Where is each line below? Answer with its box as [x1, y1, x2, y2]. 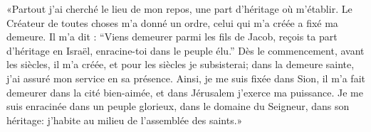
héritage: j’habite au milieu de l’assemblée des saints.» [6, 112, 243, 127]
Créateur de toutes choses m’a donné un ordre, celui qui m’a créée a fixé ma [6, 15, 338, 30]
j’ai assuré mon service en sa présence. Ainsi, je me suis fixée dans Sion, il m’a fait [6, 70, 365, 85]
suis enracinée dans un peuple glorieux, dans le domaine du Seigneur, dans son [6, 99, 350, 114]
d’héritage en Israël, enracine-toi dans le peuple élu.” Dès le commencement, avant [6, 43, 365, 57]
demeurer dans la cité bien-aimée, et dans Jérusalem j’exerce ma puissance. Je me [6, 84, 363, 99]
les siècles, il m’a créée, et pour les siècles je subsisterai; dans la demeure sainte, [6, 57, 355, 72]
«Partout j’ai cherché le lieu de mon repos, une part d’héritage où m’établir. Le [6, 1, 352, 16]
